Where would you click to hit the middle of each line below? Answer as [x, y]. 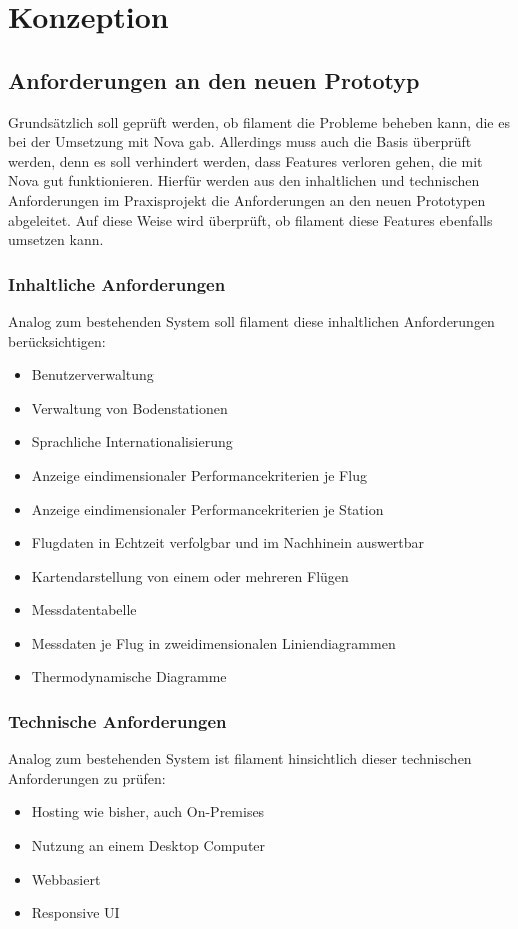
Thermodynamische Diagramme [129, 676]
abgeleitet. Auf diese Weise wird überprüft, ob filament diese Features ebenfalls [250, 219]
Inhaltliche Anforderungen [117, 283]
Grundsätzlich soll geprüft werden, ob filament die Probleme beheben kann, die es [259, 121]
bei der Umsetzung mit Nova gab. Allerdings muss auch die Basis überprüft [240, 141]
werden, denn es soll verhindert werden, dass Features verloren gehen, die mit [245, 160]
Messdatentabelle [84, 609]
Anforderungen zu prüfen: [87, 777]
